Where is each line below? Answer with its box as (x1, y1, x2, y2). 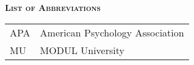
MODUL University (40, 43, 124, 57)
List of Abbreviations (5, 1, 101, 13)
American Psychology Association (40, 25, 184, 39)
